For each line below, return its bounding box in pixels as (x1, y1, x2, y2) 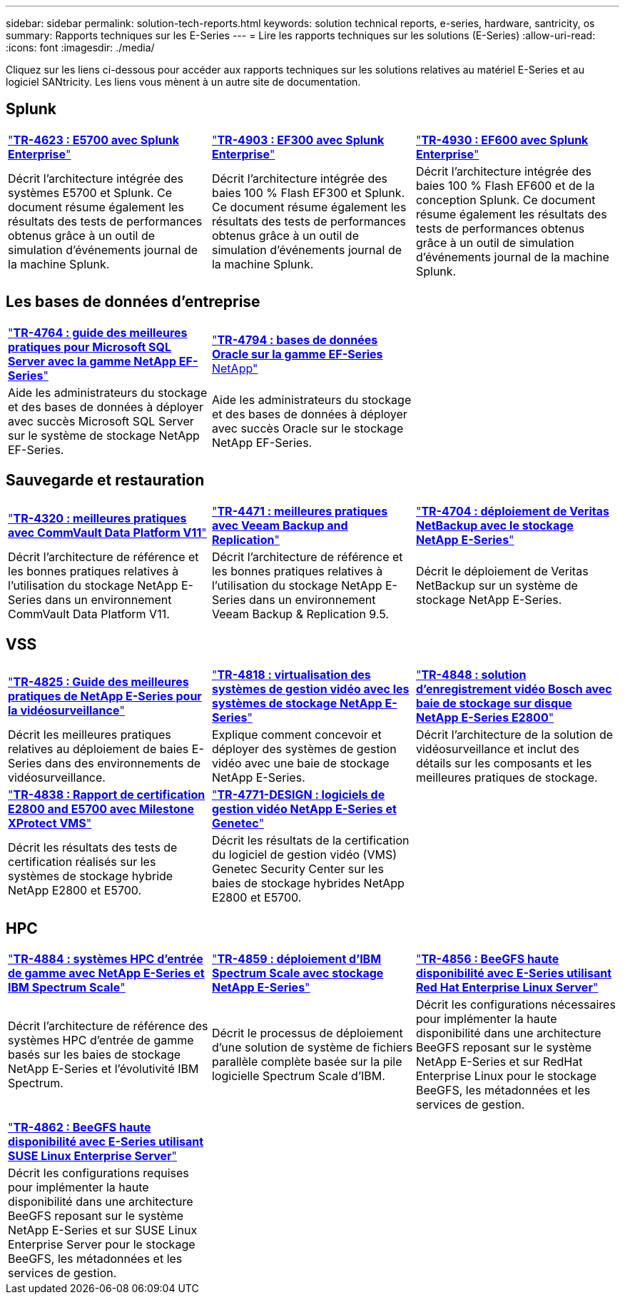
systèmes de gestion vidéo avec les (211, 682, 410, 697)
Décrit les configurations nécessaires (415, 997, 616, 1012)
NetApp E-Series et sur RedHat (415, 1054, 583, 1069)
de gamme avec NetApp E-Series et (8, 966, 205, 981)
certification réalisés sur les (8, 855, 156, 870)
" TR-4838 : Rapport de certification (8, 787, 205, 802)
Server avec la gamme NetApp (8, 353, 177, 368)
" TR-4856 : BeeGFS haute (415, 952, 559, 967)
